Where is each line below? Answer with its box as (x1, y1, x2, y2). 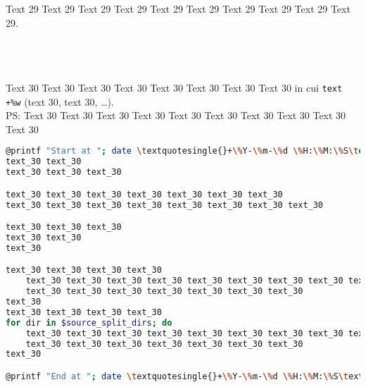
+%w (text (6, 94, 46, 109)
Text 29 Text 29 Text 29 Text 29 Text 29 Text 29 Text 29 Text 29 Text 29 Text (6, 1, 351, 16)
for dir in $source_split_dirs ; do (6, 317, 172, 328)
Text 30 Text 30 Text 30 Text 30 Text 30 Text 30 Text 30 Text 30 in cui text (6, 80, 343, 94)
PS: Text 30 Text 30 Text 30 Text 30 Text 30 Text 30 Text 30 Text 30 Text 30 (6, 108, 346, 123)
